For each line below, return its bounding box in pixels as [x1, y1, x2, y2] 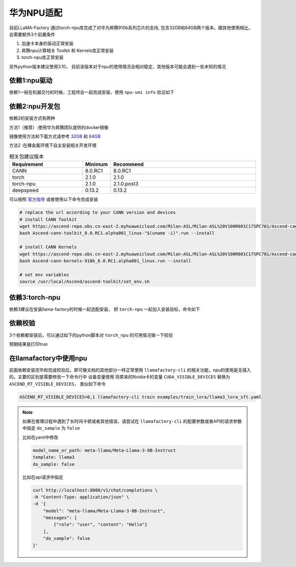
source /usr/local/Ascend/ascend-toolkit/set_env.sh [19, 279, 150, 284]
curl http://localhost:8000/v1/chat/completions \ [33, 487, 158, 493]
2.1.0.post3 [113, 180, 139, 187]
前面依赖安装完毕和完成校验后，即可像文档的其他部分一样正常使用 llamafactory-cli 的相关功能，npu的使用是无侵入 [9, 367, 251, 373]
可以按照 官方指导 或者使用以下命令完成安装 [9, 197, 98, 202]
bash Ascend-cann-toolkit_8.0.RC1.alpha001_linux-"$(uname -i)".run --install [19, 230, 215, 236]
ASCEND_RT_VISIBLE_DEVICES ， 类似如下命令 [9, 381, 106, 387]
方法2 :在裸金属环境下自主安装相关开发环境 [9, 142, 97, 148]
